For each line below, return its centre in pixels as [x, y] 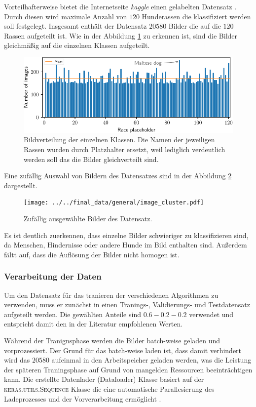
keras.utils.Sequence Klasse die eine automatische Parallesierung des [109, 389]
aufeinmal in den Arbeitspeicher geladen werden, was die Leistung [151, 360]
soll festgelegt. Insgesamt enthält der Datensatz [75, 26]
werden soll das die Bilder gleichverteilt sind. [91, 159]
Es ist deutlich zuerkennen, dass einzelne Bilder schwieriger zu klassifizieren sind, [126, 235]
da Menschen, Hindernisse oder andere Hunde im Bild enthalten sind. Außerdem [126, 245]
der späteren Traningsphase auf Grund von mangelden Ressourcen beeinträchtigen [128, 369]
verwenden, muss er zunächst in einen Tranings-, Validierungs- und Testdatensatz [127, 305]
